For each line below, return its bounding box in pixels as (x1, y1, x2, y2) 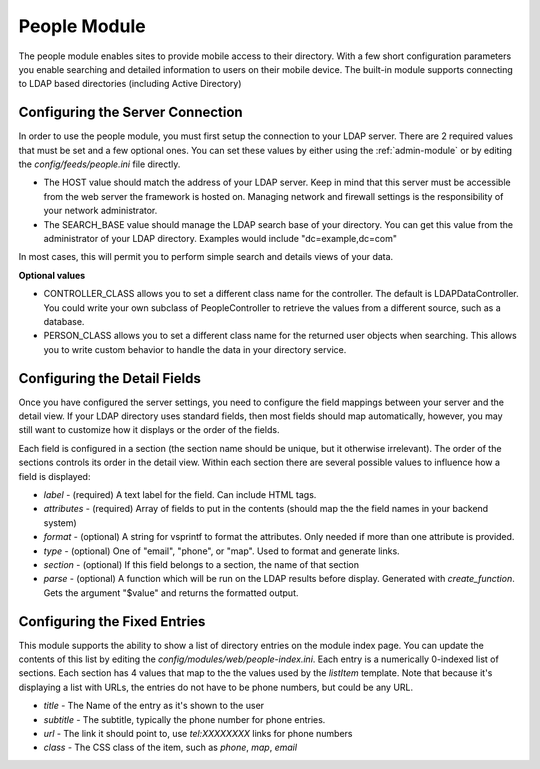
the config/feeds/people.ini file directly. (18, 158, 181, 170)
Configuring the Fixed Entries (18, 613, 206, 630)
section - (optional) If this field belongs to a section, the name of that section (43, 558, 360, 570)
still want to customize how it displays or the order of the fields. (18, 424, 280, 436)
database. (43, 315, 85, 327)
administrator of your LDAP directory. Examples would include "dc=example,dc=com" (43, 232, 398, 244)
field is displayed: (18, 470, 91, 482)
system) (43, 516, 77, 529)
